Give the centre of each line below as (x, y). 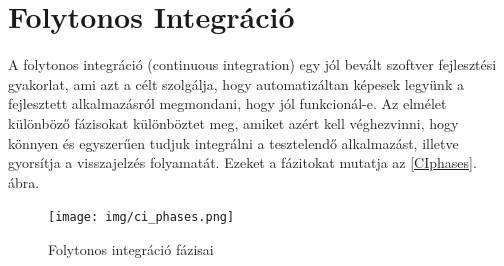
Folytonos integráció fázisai (131, 248)
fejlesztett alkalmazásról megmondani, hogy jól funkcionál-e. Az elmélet (227, 103)
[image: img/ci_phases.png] (141, 217)
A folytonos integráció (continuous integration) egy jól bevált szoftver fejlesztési (252, 64)
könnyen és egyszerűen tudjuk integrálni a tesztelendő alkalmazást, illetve (233, 142)
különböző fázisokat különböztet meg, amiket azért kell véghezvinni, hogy (233, 122)
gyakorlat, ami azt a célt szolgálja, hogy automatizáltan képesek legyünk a (236, 83)
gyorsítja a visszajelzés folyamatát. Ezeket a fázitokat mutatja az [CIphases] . (242, 162)
